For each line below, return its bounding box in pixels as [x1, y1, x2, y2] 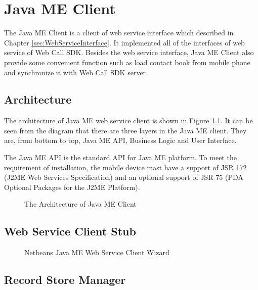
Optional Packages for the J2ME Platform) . [4, 181, 140, 192]
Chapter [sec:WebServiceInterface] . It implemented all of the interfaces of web [4, 37, 245, 47]
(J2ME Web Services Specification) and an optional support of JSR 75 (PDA [4, 172, 243, 182]
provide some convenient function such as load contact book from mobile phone [4, 57, 250, 67]
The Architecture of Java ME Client [24, 199, 137, 209]
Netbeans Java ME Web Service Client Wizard [24, 247, 169, 258]
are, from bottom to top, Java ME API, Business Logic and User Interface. [4, 135, 237, 146]
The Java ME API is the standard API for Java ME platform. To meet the [4, 152, 237, 163]
